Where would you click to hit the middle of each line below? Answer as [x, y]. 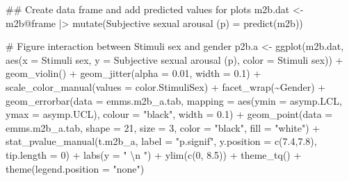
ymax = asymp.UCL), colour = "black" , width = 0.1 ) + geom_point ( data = [169, 114]
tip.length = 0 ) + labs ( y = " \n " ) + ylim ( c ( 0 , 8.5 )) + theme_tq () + [154, 154]
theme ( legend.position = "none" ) [75, 168]
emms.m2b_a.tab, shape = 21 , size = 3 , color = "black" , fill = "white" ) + [163, 127]
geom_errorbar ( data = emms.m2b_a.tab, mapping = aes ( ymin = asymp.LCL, [174, 100]
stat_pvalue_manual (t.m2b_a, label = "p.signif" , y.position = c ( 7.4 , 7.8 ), [161, 141]
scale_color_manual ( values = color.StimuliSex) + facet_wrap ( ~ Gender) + [166, 86]
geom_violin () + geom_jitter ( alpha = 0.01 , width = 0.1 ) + [133, 73]
